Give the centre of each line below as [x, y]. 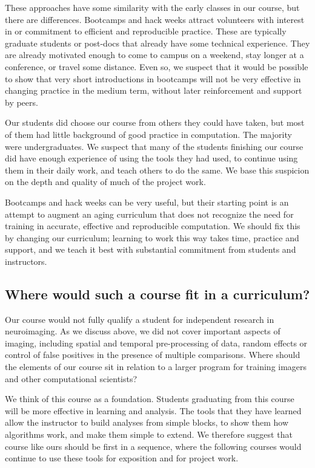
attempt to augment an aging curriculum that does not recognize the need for [149, 214]
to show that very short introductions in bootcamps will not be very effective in [153, 78]
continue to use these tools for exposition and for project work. [122, 458]
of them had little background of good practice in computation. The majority [148, 134]
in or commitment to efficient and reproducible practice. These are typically [146, 31]
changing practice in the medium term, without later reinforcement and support [154, 90]
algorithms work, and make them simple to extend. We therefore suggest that [149, 434]
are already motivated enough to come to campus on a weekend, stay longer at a [154, 55]
